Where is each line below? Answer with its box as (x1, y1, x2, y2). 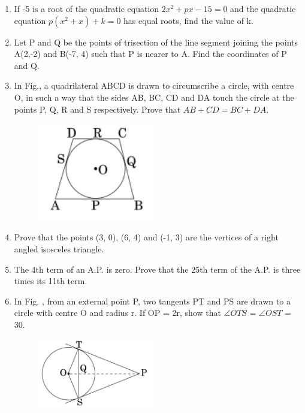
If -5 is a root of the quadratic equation (14, 2, 159, 14)
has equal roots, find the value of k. (123, 14, 253, 26)
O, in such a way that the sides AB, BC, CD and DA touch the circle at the (14, 91, 294, 103)
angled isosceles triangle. (14, 242, 104, 255)
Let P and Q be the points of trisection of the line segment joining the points (14, 35, 298, 48)
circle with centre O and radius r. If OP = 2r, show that (14, 306, 221, 319)
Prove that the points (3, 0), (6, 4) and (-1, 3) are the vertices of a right (14, 231, 279, 243)
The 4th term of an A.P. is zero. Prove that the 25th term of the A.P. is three (14, 263, 301, 275)
